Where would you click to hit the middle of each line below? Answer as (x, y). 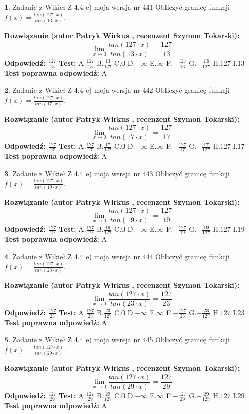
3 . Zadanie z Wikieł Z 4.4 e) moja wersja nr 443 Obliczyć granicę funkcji (117, 173)
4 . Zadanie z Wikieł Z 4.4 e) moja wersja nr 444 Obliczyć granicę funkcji (117, 256)
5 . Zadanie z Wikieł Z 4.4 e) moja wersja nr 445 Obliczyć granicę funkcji (117, 339)
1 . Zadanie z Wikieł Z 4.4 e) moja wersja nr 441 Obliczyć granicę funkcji (117, 7)
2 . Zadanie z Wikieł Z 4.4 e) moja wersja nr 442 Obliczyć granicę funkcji (117, 90)
